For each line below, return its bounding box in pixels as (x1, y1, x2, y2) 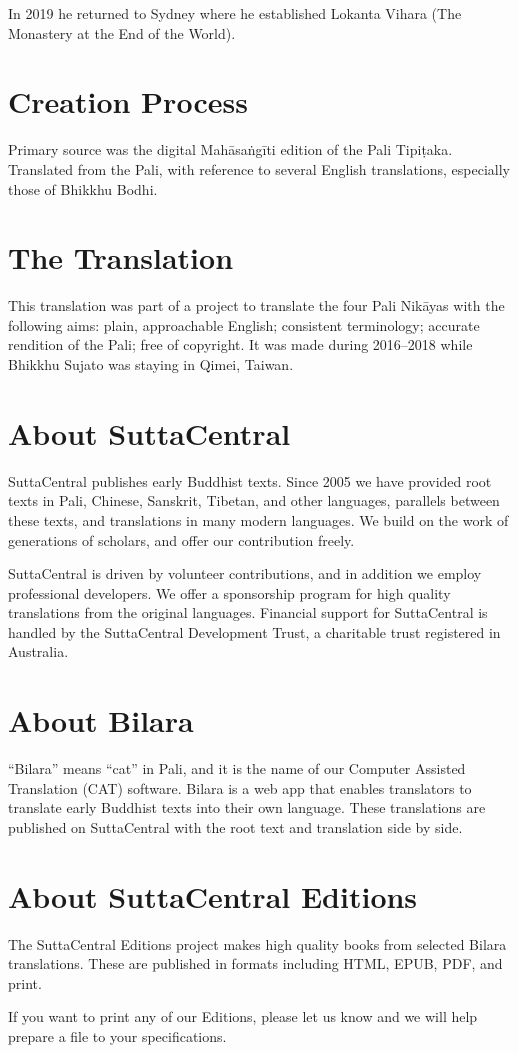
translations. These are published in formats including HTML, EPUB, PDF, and (8, 953, 503, 974)
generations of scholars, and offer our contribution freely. (8, 529, 355, 550)
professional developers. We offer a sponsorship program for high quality (8, 582, 451, 603)
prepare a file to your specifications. (8, 1026, 227, 1047)
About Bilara (8, 700, 194, 741)
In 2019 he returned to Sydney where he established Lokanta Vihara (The (8, 3, 462, 23)
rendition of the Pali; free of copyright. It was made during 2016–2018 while (8, 334, 473, 355)
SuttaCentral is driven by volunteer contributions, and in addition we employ (8, 563, 482, 584)
